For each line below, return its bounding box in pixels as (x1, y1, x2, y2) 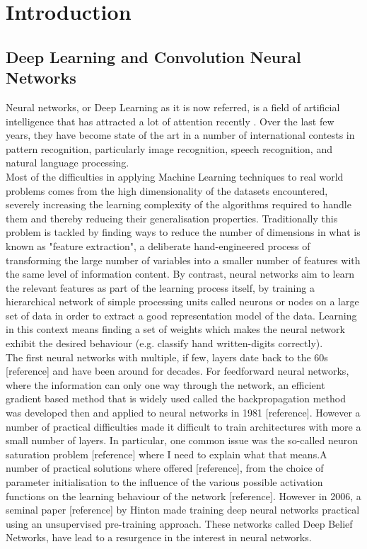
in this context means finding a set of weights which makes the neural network (6, 322, 345, 336)
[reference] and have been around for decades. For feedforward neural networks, (6, 363, 349, 378)
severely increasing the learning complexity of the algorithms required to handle (6, 197, 351, 212)
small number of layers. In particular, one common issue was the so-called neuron (6, 433, 359, 448)
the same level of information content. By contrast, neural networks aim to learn (6, 266, 354, 281)
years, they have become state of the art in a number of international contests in (6, 128, 355, 142)
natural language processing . (6, 155, 129, 170)
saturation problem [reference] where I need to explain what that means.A (6, 446, 327, 461)
